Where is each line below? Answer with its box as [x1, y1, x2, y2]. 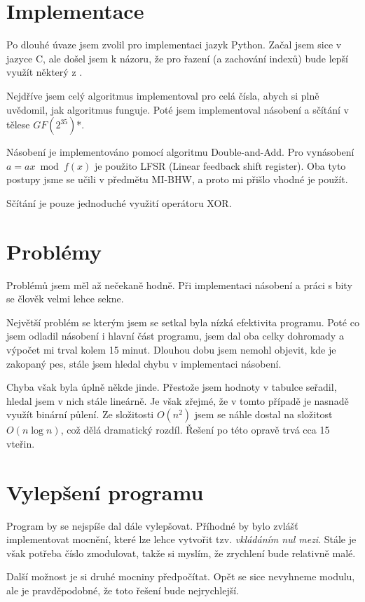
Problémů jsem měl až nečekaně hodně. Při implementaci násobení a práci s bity [6, 277, 352, 292]
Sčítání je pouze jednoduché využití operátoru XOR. [6, 195, 232, 210]
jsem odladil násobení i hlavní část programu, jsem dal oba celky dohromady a [6, 328, 344, 343]
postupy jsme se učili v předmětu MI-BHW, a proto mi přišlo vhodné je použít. [6, 172, 348, 187]
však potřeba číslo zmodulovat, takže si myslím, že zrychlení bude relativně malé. [6, 545, 356, 560]
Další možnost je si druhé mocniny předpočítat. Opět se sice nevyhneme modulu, [6, 569, 355, 584]
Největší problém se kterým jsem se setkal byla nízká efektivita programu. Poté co [6, 314, 359, 329]
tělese [6, 117, 30, 132]
